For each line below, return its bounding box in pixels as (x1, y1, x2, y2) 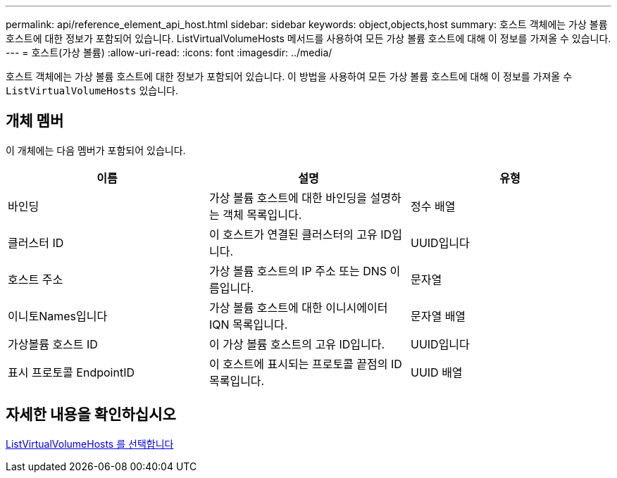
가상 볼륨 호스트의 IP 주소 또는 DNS (208, 263, 387, 278)
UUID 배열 (410, 365, 463, 379)
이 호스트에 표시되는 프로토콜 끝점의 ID (208, 356, 402, 371)
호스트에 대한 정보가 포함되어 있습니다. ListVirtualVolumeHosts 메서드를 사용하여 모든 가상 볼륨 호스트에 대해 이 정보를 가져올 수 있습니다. (6, 32, 611, 44)
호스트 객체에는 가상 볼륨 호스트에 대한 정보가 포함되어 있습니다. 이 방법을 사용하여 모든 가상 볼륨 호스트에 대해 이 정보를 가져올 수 (6, 70, 573, 82)
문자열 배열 (410, 308, 466, 323)
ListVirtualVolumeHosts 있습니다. (6, 84, 178, 96)
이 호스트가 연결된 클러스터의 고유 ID (208, 227, 392, 241)
